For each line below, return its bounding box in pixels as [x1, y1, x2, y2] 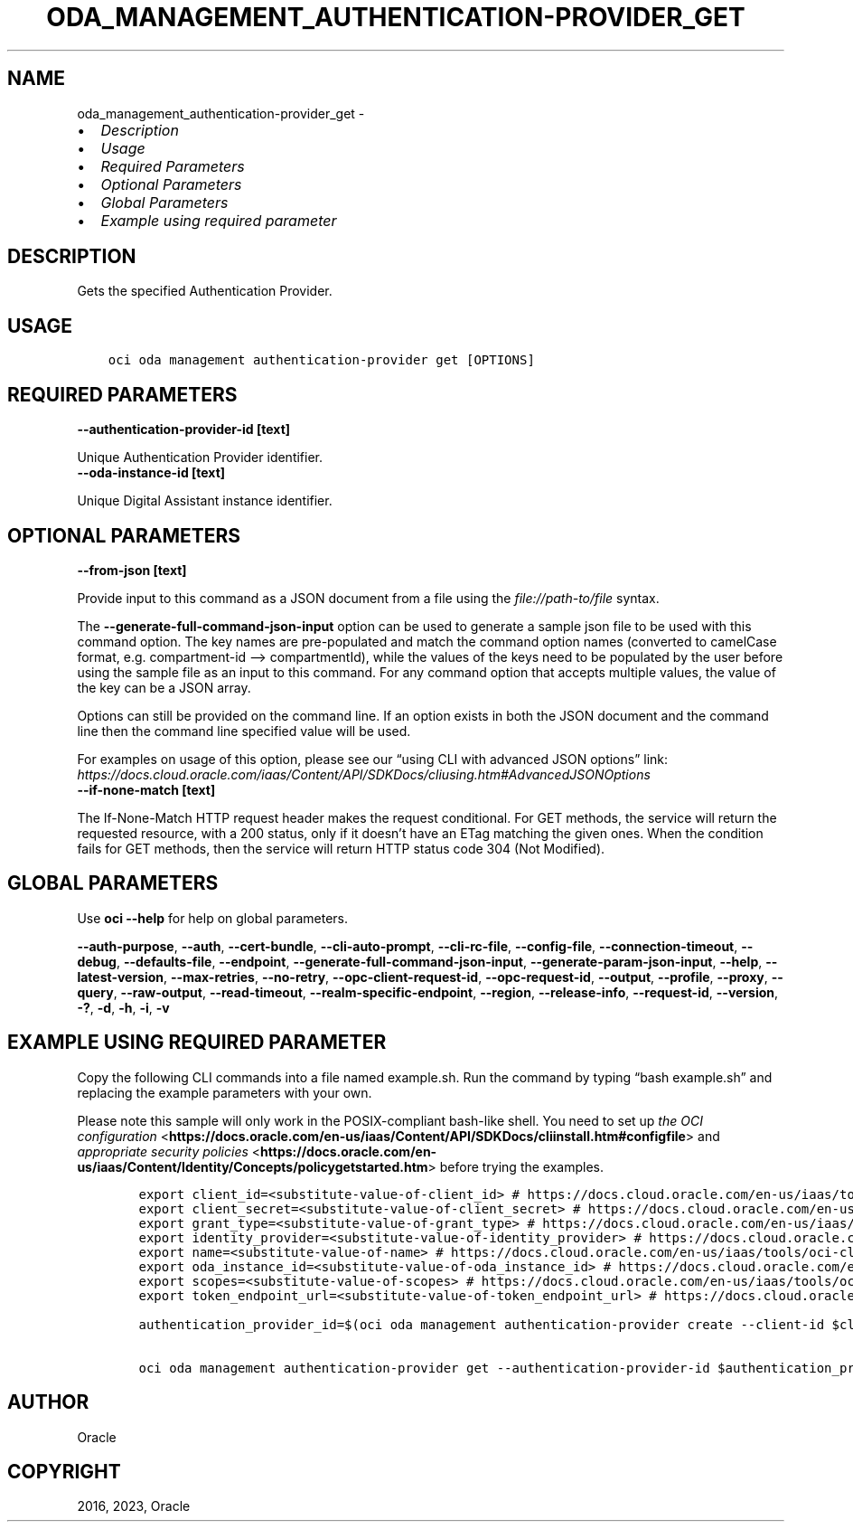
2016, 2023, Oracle [77, 1498, 191, 1515]
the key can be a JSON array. [77, 679, 251, 695]
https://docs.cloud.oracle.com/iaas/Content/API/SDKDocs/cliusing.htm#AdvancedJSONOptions [77, 766, 651, 782]
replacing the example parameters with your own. [77, 1084, 372, 1100]
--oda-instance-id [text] [77, 465, 226, 481]
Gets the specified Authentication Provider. [77, 283, 333, 299]
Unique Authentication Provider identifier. [77, 449, 323, 466]
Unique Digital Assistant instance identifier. [77, 493, 333, 509]
